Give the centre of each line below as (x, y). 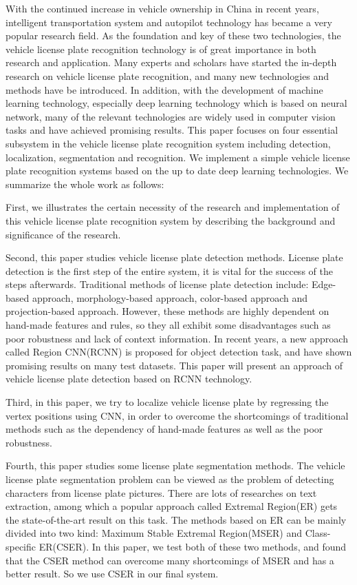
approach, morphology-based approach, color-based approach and (170, 297)
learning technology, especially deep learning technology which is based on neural (176, 103)
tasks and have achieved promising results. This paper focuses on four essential (172, 130)
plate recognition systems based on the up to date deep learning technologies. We (177, 171)
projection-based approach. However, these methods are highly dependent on (167, 311)
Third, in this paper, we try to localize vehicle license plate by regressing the (167, 402)
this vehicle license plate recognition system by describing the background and (171, 220)
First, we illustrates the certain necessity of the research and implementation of (173, 207)
